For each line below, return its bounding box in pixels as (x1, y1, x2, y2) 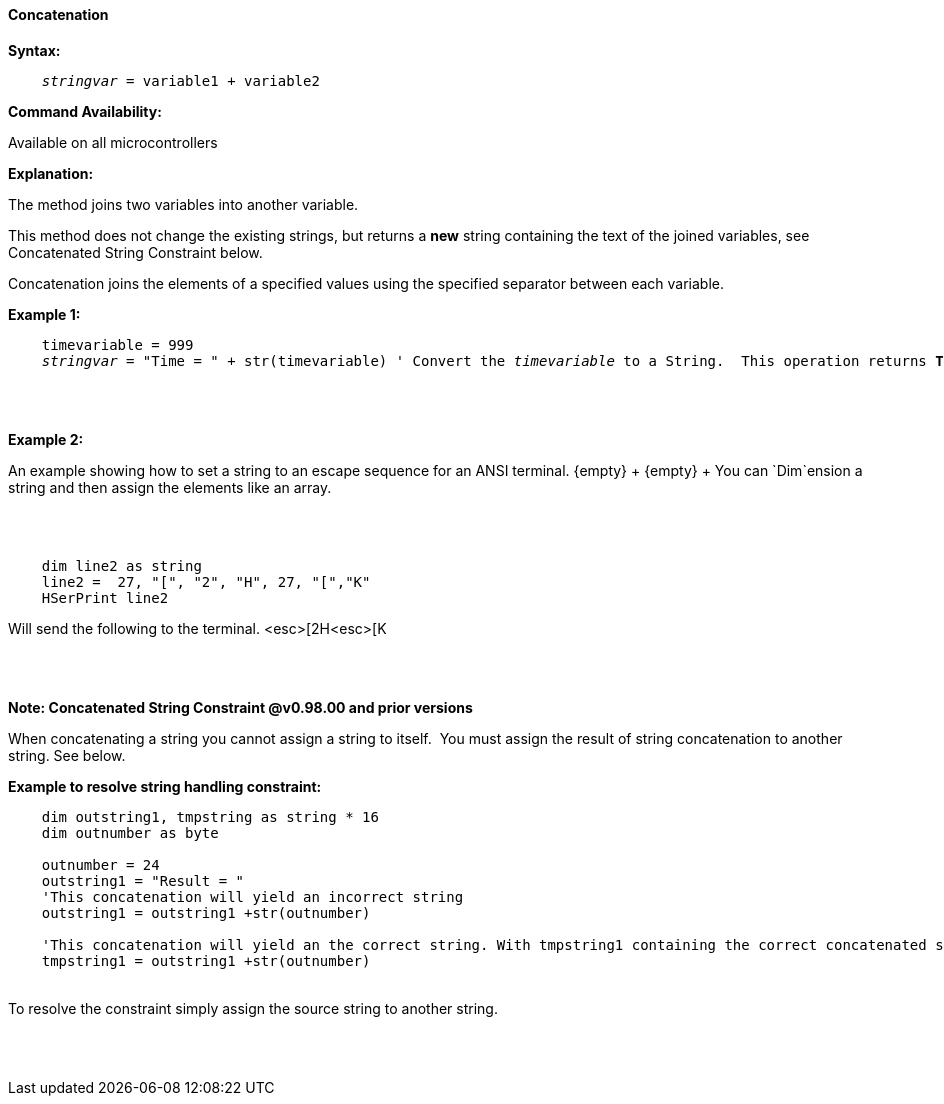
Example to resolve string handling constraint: (8, 777, 322, 795)
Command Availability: (8, 102, 162, 120)
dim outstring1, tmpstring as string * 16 (41, 808, 379, 825)
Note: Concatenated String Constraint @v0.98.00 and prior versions (8, 698, 473, 716)
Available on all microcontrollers (8, 133, 218, 151)
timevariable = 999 (41, 336, 194, 353)
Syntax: (8, 41, 61, 59)
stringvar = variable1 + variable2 (41, 72, 320, 89)
